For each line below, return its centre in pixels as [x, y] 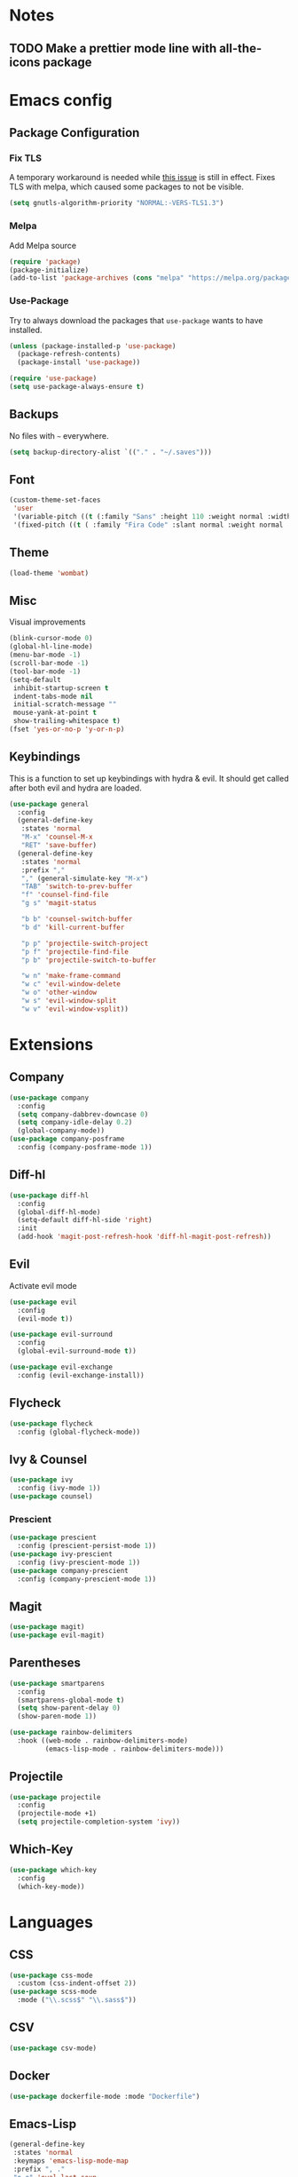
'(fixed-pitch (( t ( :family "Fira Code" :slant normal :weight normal [148, 525]
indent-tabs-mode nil [53, 696]
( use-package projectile [55, 1797]
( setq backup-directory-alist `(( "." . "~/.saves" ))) [111, 452]
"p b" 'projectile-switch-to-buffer [89, 960]
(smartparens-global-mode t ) [71, 1700]
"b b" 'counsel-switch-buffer [77, 919]
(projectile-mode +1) [57, 1814]
